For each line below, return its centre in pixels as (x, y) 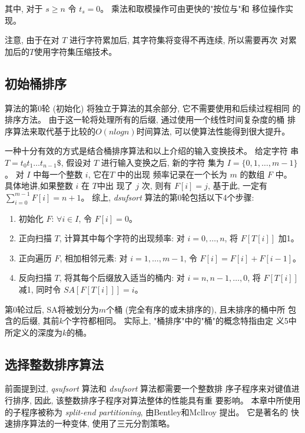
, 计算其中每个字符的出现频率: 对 (122, 238)
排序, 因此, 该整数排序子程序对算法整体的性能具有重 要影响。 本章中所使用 (157, 400)
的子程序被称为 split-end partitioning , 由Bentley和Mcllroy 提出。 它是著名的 (147, 411)
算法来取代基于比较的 (54, 131)
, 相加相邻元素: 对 (94, 257)
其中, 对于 (24, 8)
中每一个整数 (58, 174)
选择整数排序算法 (54, 364)
